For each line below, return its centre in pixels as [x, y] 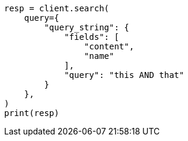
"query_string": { [87, 27]
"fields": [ [92, 37]
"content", [109, 46]
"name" [99, 56]
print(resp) [32, 113]
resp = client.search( [57, 8]
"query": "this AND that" [124, 75]
